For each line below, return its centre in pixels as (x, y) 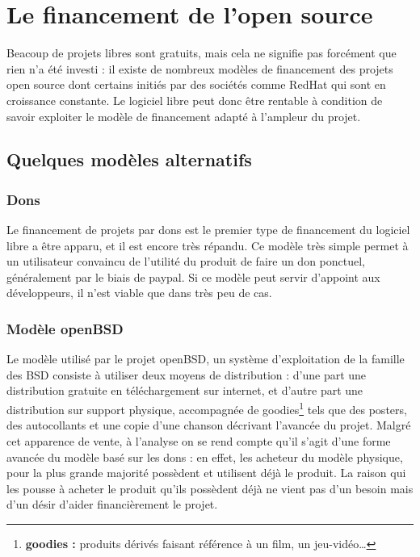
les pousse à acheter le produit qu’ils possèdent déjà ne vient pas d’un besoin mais (210, 488)
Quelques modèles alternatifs (129, 159)
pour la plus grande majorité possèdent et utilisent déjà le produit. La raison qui (206, 473)
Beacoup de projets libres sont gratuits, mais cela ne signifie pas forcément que (202, 53)
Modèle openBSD (65, 328)
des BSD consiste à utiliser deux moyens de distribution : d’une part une (187, 374)
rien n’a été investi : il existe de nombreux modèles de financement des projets (200, 68)
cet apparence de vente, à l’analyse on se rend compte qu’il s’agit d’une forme (199, 440)
